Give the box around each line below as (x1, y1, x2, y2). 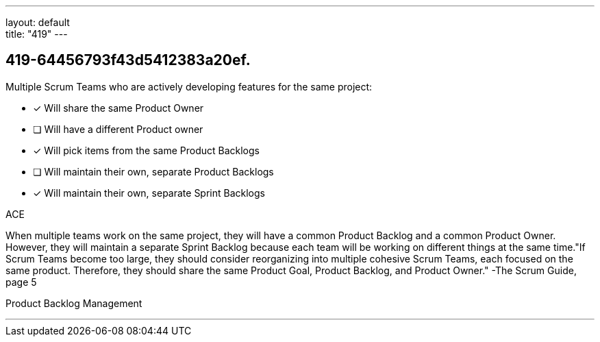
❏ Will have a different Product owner (33, 123, 203, 135)
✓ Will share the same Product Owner (33, 101, 204, 114)
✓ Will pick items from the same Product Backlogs (33, 144, 260, 156)
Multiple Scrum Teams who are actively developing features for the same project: (5, 80, 373, 93)
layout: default (5, 16, 70, 28)
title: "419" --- (5, 28, 68, 40)
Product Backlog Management (5, 297, 142, 309)
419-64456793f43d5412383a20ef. (5, 51, 251, 69)
